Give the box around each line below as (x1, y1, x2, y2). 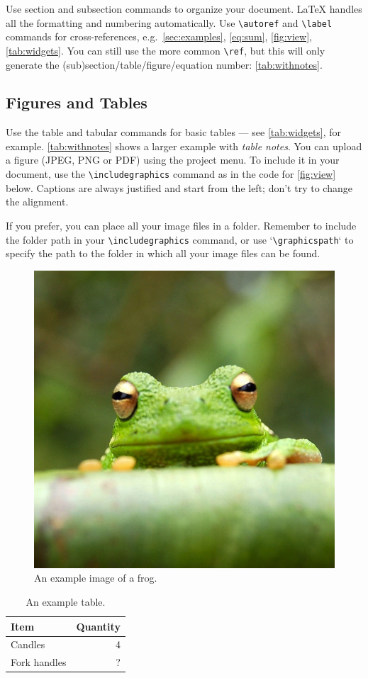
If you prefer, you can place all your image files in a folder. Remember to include (6, 217, 357, 232)
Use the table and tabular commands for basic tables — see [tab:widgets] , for (6, 125, 342, 140)
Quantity (76, 618, 121, 633)
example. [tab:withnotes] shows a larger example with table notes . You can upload (6, 138, 362, 153)
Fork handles (11, 655, 67, 669)
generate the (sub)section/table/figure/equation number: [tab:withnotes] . (6, 57, 323, 72)
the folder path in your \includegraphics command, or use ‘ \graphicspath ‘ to (6, 232, 354, 247)
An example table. (26, 594, 106, 609)
